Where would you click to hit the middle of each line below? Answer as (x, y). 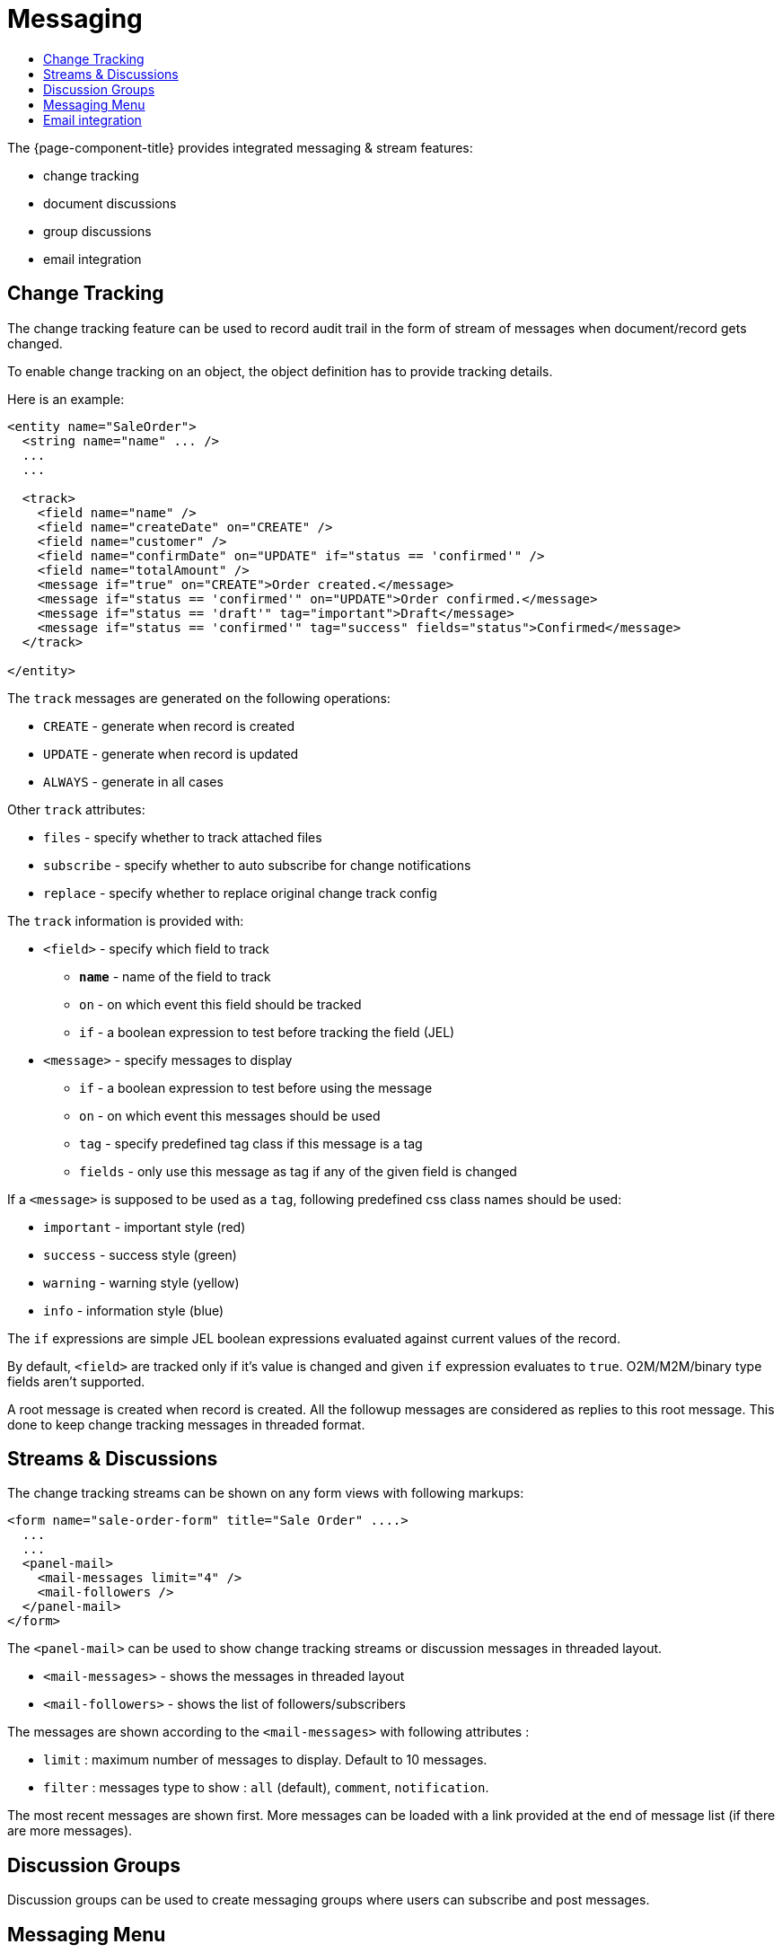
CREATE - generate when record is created (169, 726)
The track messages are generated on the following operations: (199, 698)
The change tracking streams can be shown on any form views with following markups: (266, 1493)
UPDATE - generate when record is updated (171, 753)
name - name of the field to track (175, 976)
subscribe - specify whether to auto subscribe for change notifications (257, 865)
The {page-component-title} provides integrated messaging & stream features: (240, 147)
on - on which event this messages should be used (230, 1115)
